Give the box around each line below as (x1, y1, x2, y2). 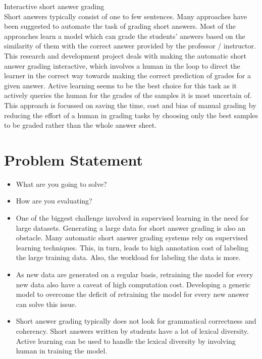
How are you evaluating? (16, 195, 92, 206)
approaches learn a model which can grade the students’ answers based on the (4, 30, 245, 41)
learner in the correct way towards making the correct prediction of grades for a (4, 70, 251, 81)
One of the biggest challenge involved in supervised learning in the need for (16, 213, 249, 223)
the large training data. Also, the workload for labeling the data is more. (16, 252, 241, 263)
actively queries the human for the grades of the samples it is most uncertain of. (4, 90, 252, 100)
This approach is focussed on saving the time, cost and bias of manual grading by (4, 99, 256, 110)
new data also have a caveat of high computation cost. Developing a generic (16, 279, 250, 289)
